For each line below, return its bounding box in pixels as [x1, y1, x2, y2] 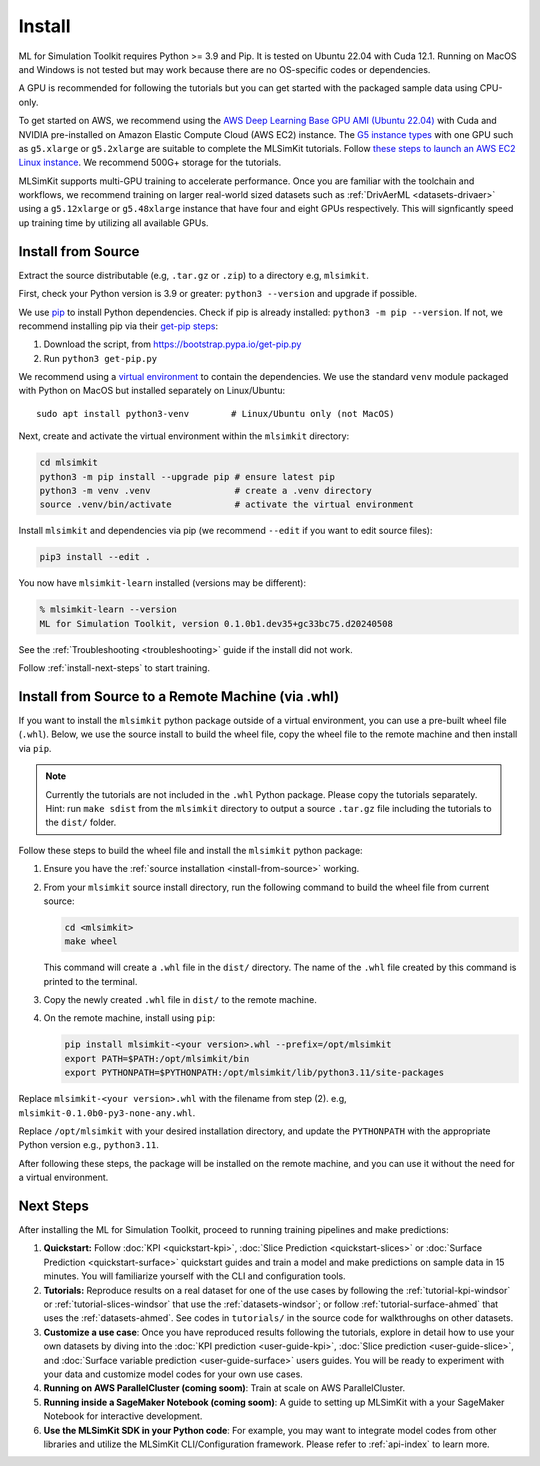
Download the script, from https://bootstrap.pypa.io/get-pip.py [43, 338, 302, 350]
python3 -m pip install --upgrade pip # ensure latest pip [39, 471, 335, 482]
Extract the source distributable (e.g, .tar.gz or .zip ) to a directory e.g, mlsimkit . [18, 269, 370, 281]
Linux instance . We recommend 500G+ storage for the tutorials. [18, 156, 282, 169]
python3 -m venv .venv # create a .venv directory [39, 485, 372, 497]
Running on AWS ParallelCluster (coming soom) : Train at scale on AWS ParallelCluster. [43, 1382, 405, 1394]
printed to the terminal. [43, 975, 138, 987]
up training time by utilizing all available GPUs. [18, 216, 209, 229]
